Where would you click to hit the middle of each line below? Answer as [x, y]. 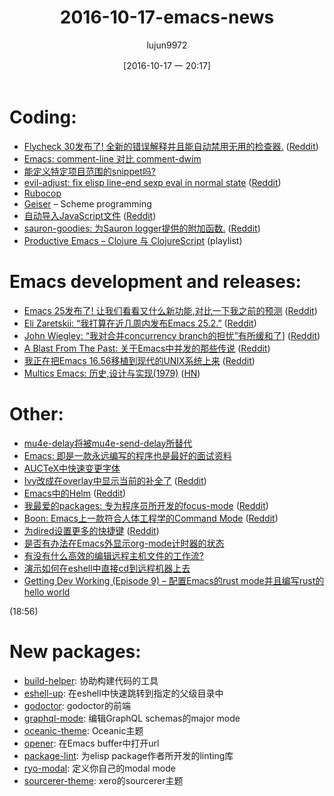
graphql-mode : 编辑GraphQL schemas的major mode [132, 718]
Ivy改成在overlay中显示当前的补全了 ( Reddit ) [115, 480]
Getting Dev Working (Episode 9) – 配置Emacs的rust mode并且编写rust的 [174, 580]
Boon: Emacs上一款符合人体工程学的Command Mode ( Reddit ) [151, 518]
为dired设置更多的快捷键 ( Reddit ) [91, 530]
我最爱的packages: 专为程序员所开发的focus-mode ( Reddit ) [146, 505]
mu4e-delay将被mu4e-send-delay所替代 [108, 443]
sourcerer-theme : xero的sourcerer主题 [103, 780]
